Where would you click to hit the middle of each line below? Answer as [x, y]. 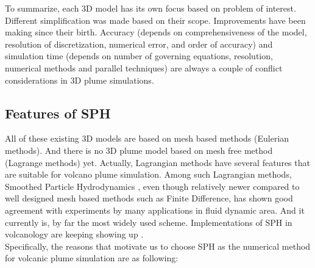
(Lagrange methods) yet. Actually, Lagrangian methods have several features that [157, 162]
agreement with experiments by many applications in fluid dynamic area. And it [155, 210]
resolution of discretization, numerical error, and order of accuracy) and [139, 44]
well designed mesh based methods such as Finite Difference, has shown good [149, 198]
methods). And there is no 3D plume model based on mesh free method [139, 150]
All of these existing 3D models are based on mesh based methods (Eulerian [147, 138]
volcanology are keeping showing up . [74, 234]
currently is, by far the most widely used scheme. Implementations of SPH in [149, 222]
